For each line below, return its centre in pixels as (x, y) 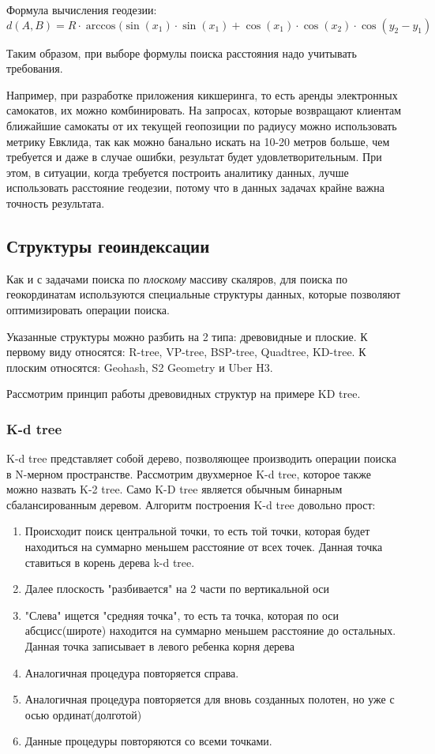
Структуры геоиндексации (108, 245)
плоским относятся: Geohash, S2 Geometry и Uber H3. (140, 367)
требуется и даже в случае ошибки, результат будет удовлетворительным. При (194, 157)
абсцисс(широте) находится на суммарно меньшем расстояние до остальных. (210, 630)
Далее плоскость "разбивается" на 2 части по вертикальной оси (177, 589)
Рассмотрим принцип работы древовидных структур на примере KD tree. (184, 394)
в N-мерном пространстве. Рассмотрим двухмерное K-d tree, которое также (189, 473)
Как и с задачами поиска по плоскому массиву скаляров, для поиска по (177, 278)
